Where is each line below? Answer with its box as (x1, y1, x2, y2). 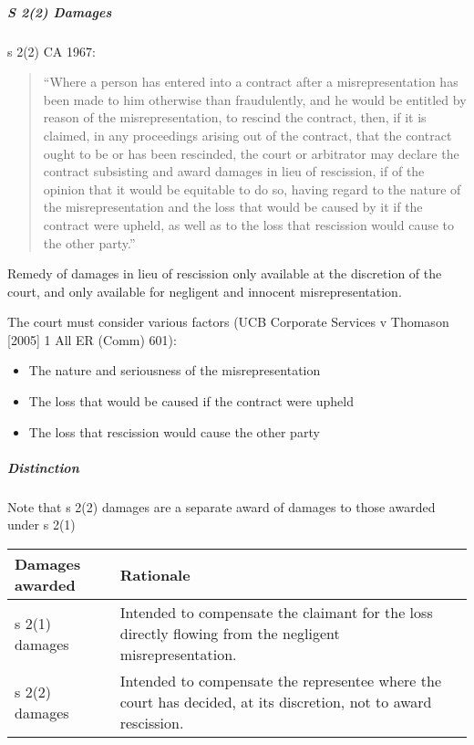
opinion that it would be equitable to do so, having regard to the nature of (43, 179, 461, 198)
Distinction (7, 457, 79, 477)
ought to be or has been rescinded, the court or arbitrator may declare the (43, 143, 459, 163)
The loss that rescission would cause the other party (28, 422, 320, 441)
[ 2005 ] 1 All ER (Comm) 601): (7, 330, 177, 349)
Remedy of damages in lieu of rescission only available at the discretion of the (7, 264, 442, 283)
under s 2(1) (7, 515, 76, 534)
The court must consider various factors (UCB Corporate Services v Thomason (7, 312, 449, 331)
